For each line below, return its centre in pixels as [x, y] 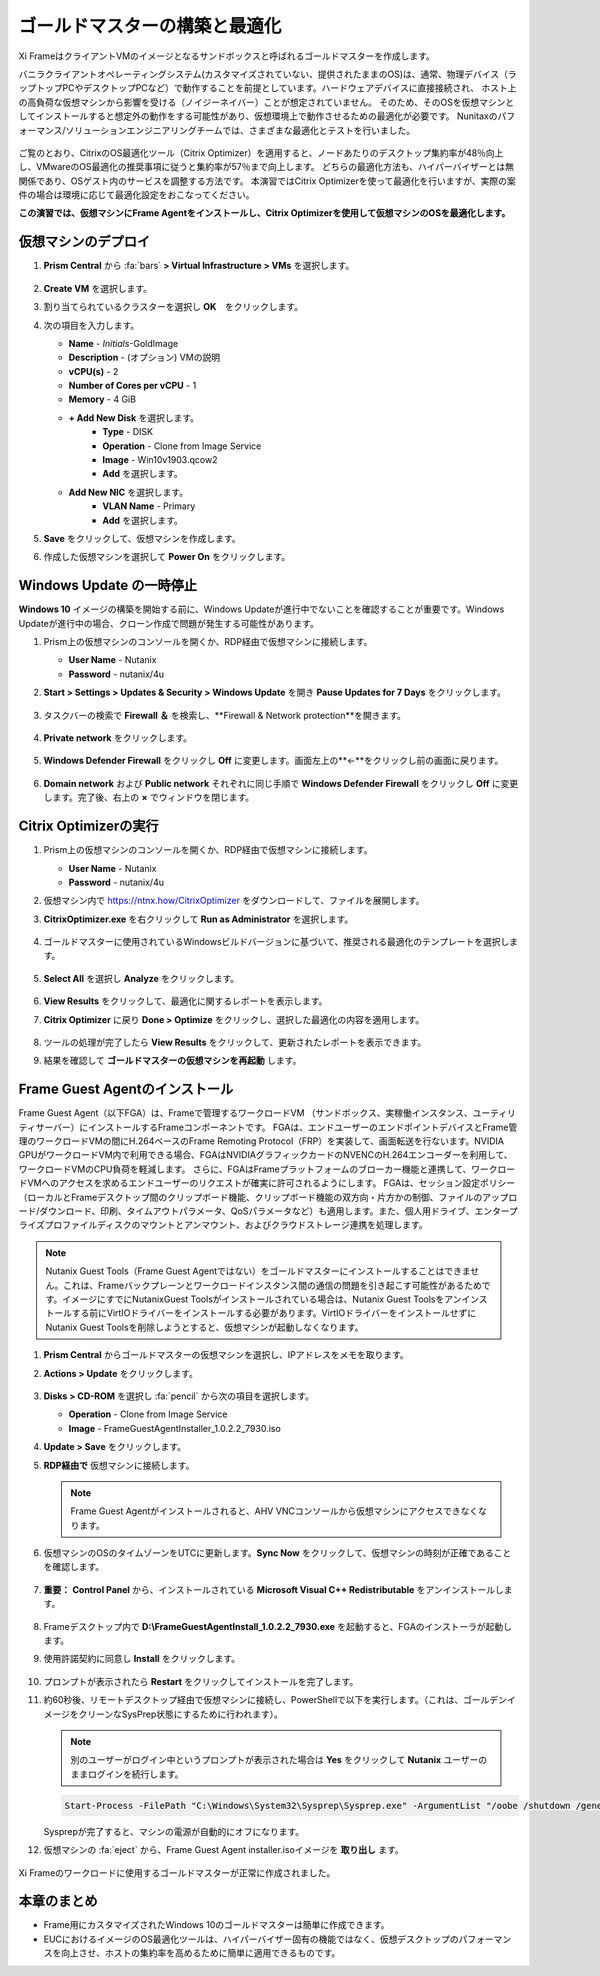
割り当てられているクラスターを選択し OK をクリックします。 [173, 307]
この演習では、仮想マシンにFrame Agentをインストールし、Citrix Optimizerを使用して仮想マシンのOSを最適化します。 [264, 213]
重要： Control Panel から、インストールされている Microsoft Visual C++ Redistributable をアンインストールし [273, 1589]
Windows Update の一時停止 [107, 585]
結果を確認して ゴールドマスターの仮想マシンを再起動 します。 [172, 1061]
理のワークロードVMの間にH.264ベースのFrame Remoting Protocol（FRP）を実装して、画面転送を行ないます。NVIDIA [261, 1141]
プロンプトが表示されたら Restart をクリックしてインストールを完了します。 [201, 1681]
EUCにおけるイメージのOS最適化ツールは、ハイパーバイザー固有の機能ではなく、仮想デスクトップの [251, 1939]
